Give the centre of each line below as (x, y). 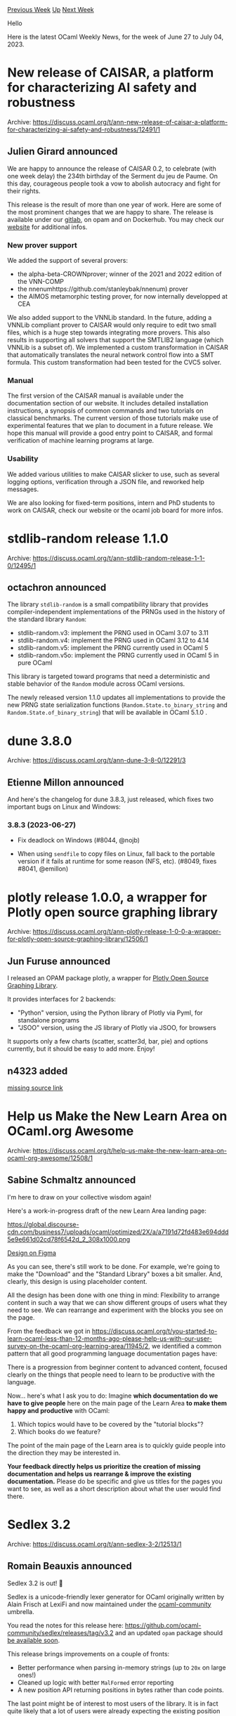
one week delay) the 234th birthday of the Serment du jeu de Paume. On (112, 176)
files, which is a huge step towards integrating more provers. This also (109, 332)
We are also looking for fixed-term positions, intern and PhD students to (111, 502)
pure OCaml (35, 663)
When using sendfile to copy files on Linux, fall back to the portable (116, 854)
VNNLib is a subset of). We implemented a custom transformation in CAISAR (118, 347)
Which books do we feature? (59, 1431)
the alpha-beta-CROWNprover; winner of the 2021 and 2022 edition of (120, 274)
